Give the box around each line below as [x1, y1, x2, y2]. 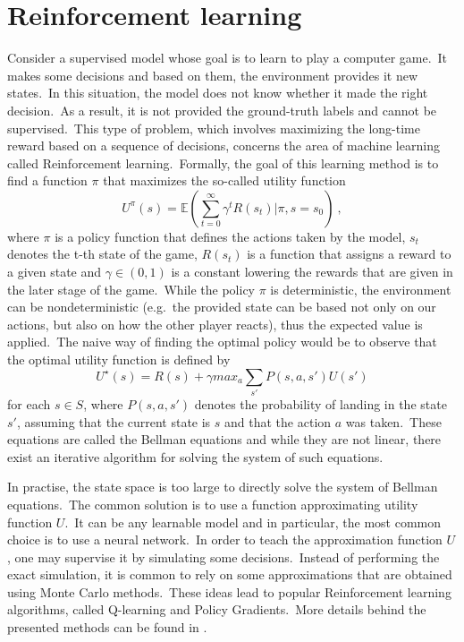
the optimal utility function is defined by [7, 350, 231, 369]
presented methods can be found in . [7, 618, 207, 637]
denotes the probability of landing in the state [194, 394, 447, 413]
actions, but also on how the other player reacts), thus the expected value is [7, 314, 423, 333]
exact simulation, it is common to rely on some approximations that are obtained [7, 565, 452, 584]
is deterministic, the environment [270, 279, 451, 298]
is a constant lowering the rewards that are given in [171, 262, 453, 281]
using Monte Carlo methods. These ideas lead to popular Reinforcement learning [7, 582, 451, 601]
